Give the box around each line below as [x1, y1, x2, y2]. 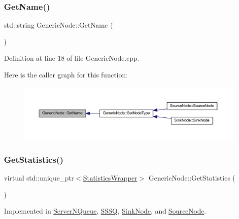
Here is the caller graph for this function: [4, 70, 128, 79]
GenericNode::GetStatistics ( [148, 173, 236, 183]
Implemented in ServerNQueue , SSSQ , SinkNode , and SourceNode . [4, 206, 206, 216]
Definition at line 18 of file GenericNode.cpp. [4, 53, 139, 63]
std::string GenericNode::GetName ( [4, 20, 113, 30]
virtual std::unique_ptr [4, 173, 74, 183]
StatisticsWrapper [83, 173, 137, 183]
